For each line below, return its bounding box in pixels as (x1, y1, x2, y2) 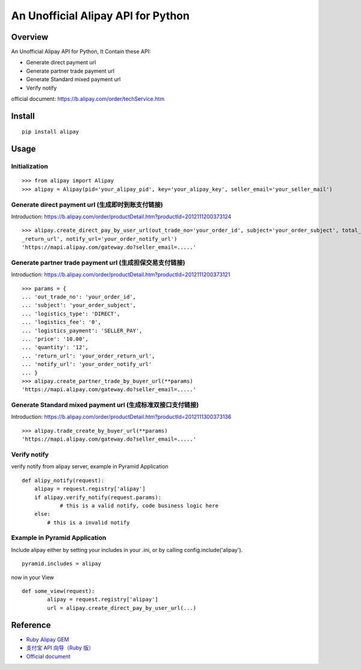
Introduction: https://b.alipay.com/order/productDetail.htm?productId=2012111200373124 (11, 212, 232, 220)
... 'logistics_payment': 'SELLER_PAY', (22, 327, 143, 334)
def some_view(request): (22, 588, 95, 595)
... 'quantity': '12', (22, 344, 89, 351)
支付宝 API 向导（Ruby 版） (26, 644, 94, 651)
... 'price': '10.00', (22, 335, 89, 343)
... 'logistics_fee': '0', (22, 319, 102, 326)
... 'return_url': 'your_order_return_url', (22, 352, 156, 359)
